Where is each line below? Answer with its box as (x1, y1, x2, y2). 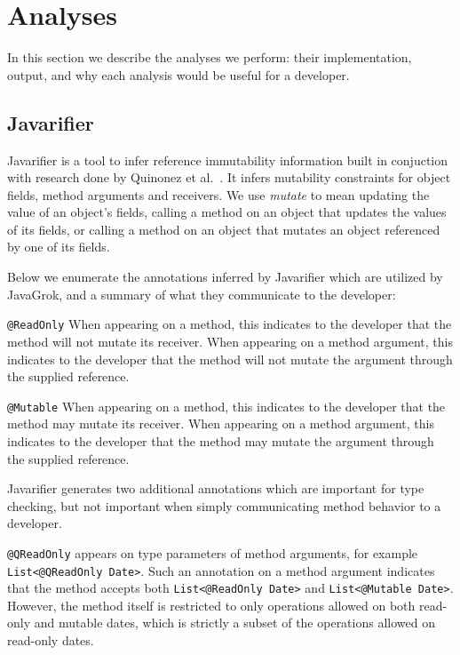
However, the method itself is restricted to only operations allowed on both (7, 595, 416, 614)
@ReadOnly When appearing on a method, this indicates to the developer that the (7, 315, 452, 333)
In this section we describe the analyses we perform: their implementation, (7, 48, 412, 67)
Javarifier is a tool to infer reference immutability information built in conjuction (7, 150, 448, 169)
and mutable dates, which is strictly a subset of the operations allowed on (34, 613, 435, 632)
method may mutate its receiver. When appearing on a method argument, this (7, 414, 434, 433)
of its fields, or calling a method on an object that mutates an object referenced (7, 220, 440, 238)
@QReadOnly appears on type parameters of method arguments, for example (7, 543, 418, 562)
